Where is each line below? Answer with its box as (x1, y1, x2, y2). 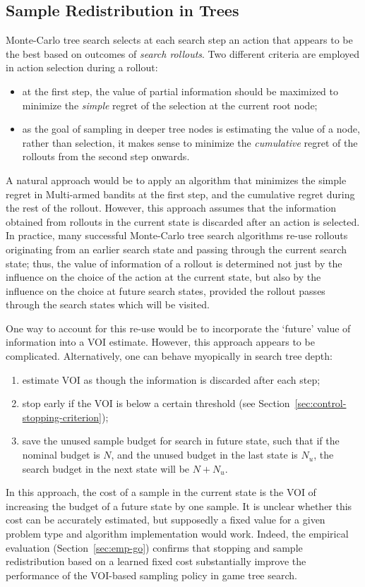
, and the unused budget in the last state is (111, 447, 298, 462)
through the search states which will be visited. (6, 297, 210, 312)
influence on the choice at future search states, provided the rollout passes (6, 283, 325, 298)
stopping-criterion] (22, 409, 102, 424)
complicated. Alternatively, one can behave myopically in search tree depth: (6, 349, 333, 363)
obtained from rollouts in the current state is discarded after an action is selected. (6, 214, 360, 229)
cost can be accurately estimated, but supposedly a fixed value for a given (6, 512, 325, 527)
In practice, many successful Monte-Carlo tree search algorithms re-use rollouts (6, 228, 348, 243)
